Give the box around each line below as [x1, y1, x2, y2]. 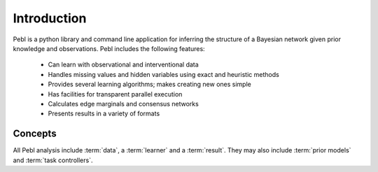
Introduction [13, 10, 87, 26]
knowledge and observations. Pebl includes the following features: [13, 44, 206, 52]
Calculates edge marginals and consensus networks [48, 99, 199, 108]
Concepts [13, 128, 57, 140]
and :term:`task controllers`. [13, 156, 93, 164]
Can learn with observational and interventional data [48, 60, 199, 69]
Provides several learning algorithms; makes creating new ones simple [48, 80, 251, 89]
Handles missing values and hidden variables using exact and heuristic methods [48, 70, 279, 78]
